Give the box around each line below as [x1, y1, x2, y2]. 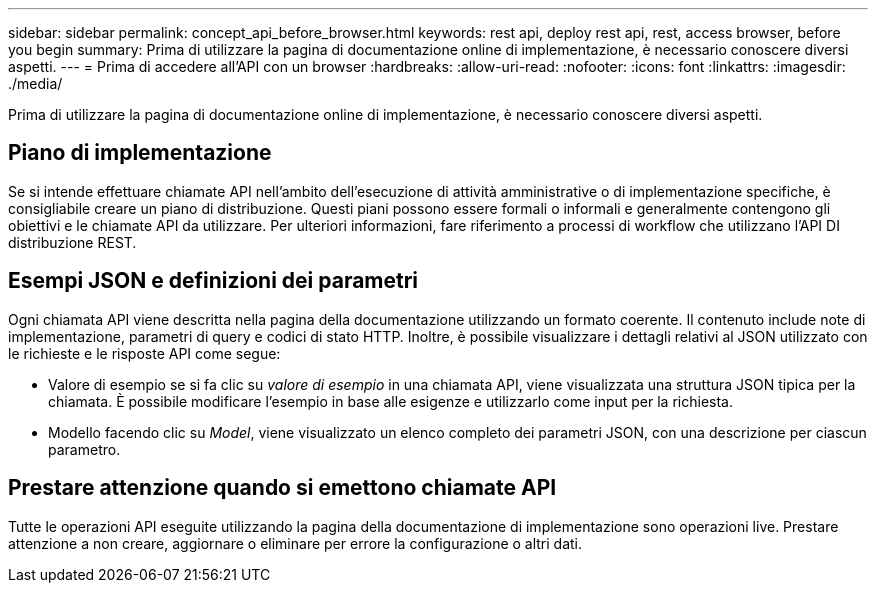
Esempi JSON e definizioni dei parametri [8, 268, 419, 294]
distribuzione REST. [8, 233, 137, 251]
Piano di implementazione [8, 140, 272, 166]
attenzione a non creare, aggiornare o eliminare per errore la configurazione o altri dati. [8, 534, 583, 552]
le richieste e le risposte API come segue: [8, 344, 281, 362]
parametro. [48, 440, 121, 458]
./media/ [8, 75, 63, 92]
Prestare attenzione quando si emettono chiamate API [8, 475, 557, 501]
